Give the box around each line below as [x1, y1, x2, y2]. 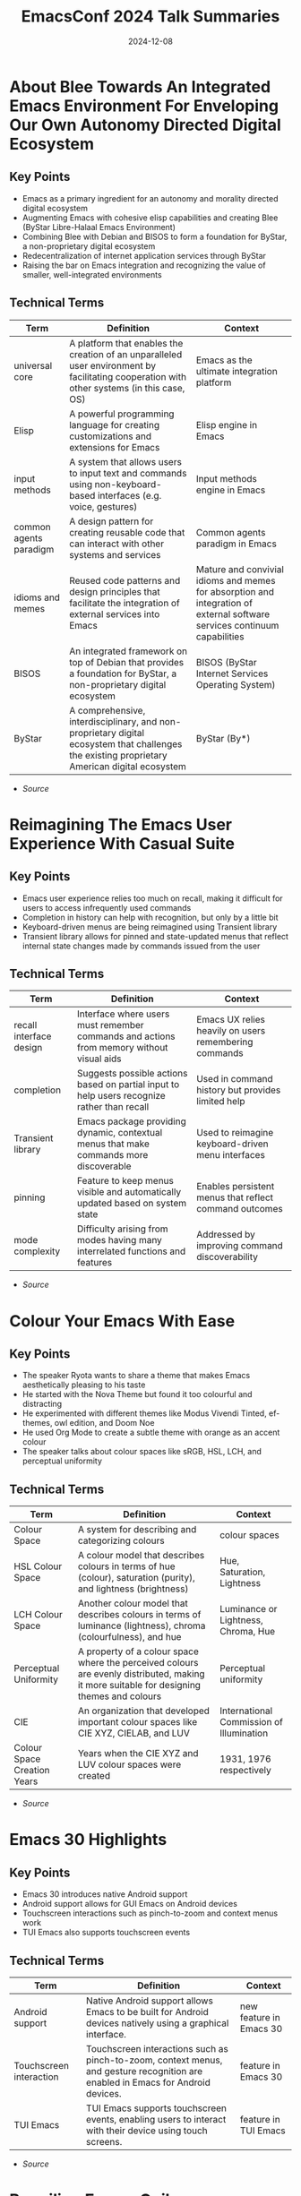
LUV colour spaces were [77, 1758, 182, 1771]
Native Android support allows [86, 1994, 213, 2007]
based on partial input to [77, 1078, 180, 1091]
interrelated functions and [77, 1245, 186, 1257]
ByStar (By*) [195, 732, 251, 744]
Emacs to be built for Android [86, 2006, 209, 2018]
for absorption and [195, 585, 275, 597]
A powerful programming [68, 407, 175, 420]
